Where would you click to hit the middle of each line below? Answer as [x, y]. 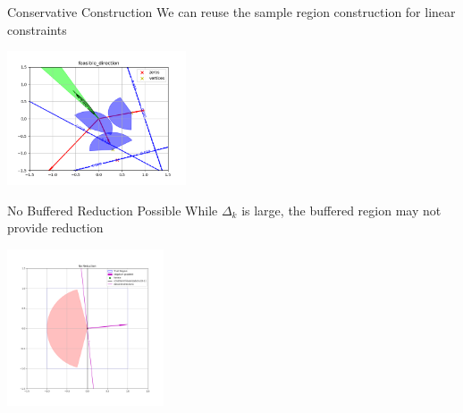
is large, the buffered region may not [341, 210]
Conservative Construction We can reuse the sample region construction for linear [231, 12]
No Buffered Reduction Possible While [113, 210]
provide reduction [55, 228]
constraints [37, 29]
